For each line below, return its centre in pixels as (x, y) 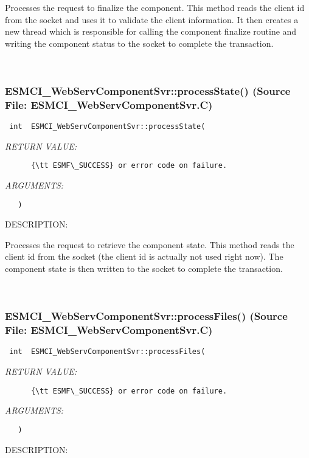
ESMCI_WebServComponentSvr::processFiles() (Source (146, 316)
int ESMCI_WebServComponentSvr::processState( (107, 127)
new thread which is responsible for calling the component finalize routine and (151, 31)
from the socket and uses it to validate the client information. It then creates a (152, 19)
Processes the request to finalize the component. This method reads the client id (155, 7)
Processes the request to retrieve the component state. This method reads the (150, 244)
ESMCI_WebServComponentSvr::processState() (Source (148, 90)
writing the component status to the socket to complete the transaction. (139, 43)
